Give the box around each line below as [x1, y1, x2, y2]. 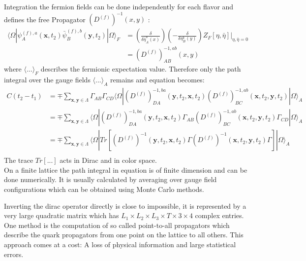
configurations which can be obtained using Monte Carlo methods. [4, 184, 204, 194]
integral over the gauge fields [4, 75, 91, 85]
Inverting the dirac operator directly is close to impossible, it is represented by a [4, 200, 246, 211]
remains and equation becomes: [110, 75, 205, 85]
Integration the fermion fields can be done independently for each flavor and [4, 1, 234, 11]
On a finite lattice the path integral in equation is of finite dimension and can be [4, 164, 247, 175]
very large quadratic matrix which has [4, 210, 119, 221]
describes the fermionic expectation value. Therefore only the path [40, 64, 241, 74]
